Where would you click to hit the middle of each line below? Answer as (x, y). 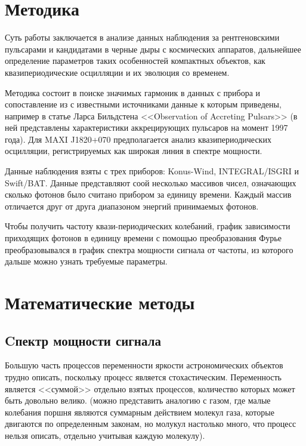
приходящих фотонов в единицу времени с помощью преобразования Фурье (143, 238)
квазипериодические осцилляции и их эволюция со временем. (117, 72)
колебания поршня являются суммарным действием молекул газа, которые (140, 412)
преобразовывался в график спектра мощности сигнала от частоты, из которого (149, 249)
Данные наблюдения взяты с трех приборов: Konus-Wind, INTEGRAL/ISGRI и (152, 171)
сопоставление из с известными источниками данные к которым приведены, (143, 104)
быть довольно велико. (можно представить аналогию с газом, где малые (138, 400)
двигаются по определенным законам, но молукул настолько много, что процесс (151, 424)
